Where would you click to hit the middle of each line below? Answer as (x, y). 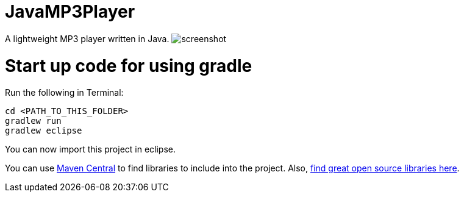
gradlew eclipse (44, 131)
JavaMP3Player (70, 12)
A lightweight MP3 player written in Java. (87, 38)
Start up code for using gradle (129, 66)
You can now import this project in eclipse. (91, 149)
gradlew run (33, 121)
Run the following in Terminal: (64, 93)
